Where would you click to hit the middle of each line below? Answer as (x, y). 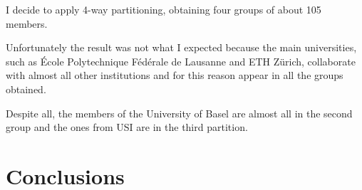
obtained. (26, 89)
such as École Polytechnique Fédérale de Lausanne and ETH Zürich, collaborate (181, 61)
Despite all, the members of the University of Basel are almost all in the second (179, 113)
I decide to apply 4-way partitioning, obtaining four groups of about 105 (164, 9)
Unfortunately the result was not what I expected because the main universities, (181, 47)
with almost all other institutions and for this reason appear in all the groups (175, 75)
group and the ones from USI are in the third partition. (127, 127)
